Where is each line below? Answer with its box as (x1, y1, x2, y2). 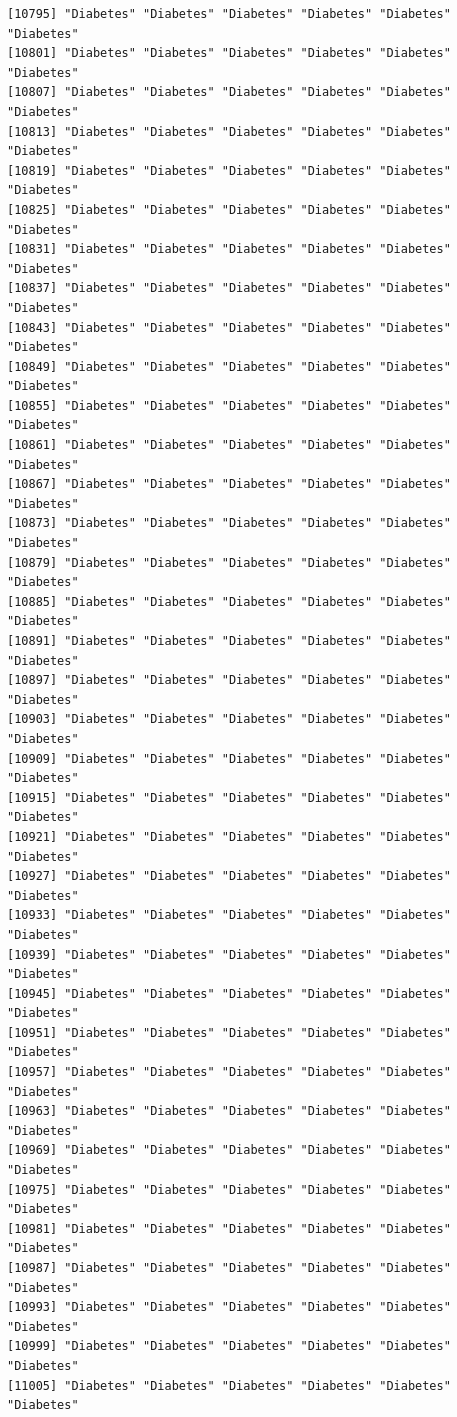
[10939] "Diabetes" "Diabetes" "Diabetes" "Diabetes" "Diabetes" (7, 947, 451, 962)
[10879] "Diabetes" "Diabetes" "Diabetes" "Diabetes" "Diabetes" (7, 555, 451, 570)
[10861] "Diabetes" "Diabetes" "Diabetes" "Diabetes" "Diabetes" (7, 438, 451, 453)
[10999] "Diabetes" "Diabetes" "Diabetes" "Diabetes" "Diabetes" (7, 1339, 451, 1354)
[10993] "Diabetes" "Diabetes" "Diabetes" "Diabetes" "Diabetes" (7, 1300, 451, 1315)
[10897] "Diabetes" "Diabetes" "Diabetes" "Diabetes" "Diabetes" (7, 673, 451, 688)
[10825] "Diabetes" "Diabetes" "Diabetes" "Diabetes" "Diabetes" (7, 202, 451, 217)
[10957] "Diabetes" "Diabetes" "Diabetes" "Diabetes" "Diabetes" (7, 1065, 451, 1080)
